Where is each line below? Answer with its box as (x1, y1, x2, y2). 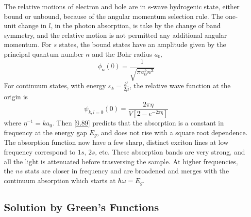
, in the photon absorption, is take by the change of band (50, 20, 221, 31)
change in (18, 20, 47, 31)
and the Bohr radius (92, 48, 152, 59)
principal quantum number (4, 48, 84, 59)
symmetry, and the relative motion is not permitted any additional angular (4, 30, 227, 40)
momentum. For (4, 39, 51, 49)
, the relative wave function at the (129, 80, 231, 91)
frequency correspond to (4, 147, 76, 157)
